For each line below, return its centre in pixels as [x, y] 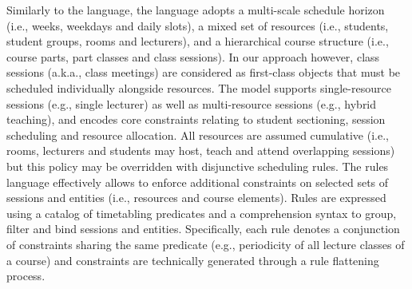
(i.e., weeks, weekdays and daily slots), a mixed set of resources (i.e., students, [198, 25]
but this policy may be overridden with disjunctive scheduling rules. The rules [198, 166]
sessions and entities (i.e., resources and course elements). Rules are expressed [196, 198]
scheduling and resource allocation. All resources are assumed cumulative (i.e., [198, 135]
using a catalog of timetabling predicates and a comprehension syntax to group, [202, 213]
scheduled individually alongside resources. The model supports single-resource [199, 87]
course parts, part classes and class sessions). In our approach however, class [193, 56]
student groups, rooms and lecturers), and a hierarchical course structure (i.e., [198, 41]
